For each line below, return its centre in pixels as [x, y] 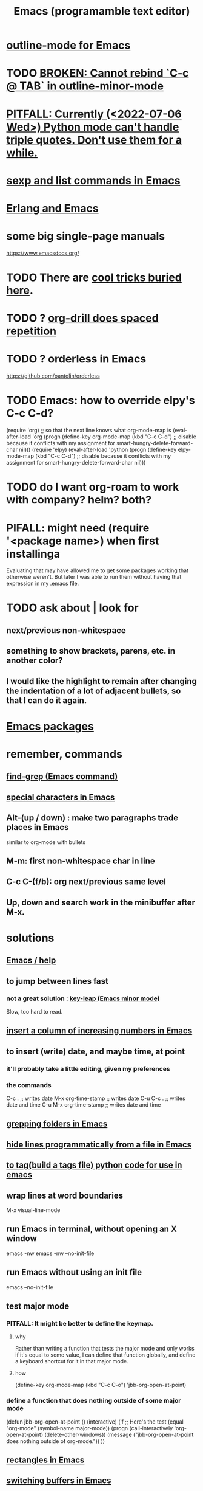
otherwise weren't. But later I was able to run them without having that [94, 577]
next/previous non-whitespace [66, 630]
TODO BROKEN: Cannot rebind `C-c [98, 73]
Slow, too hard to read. [35, 1012]
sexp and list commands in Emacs [93, 180]
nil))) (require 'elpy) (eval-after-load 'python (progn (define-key [98, 450]
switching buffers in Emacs [59, 1481]
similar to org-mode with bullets [46, 842]
